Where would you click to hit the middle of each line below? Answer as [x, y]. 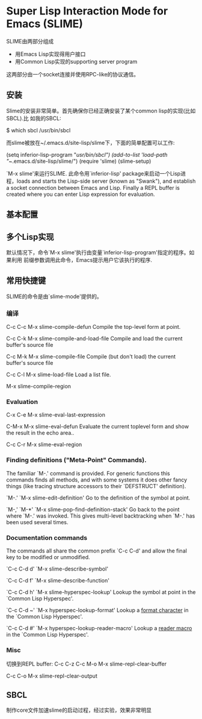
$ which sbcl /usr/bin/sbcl [38, 130]
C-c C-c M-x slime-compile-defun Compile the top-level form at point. [93, 327]
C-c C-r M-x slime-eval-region [44, 445]
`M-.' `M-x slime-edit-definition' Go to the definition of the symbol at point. [98, 498]
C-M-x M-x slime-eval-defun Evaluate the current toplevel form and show [98, 427]
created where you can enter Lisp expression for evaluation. [81, 194]
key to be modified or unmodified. [48, 557]
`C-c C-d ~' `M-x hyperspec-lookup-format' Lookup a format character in [97, 610]
